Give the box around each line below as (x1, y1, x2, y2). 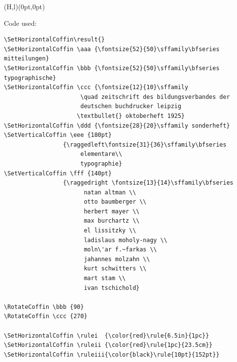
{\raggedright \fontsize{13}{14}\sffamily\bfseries (63, 179, 234, 187)
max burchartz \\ (84, 217, 140, 225)
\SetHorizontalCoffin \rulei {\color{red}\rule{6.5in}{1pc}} (4, 332, 209, 339)
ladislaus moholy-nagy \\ (84, 236, 168, 244)
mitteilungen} (4, 55, 50, 62)
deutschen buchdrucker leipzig (80, 103, 182, 110)
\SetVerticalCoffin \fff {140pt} (4, 170, 112, 177)
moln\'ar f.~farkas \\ (84, 246, 157, 253)
